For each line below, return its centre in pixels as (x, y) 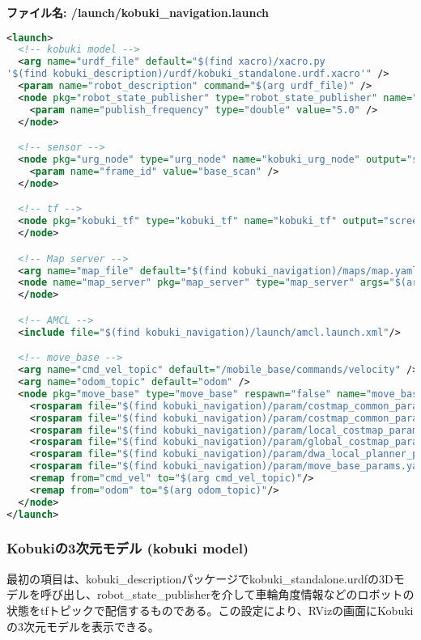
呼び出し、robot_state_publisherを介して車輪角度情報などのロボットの (227, 594)
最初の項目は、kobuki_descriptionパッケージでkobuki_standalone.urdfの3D (200, 578)
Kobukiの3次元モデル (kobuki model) (128, 548)
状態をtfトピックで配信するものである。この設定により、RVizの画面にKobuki (210, 610)
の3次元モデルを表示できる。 (83, 626)
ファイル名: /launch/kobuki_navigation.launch (138, 12)
